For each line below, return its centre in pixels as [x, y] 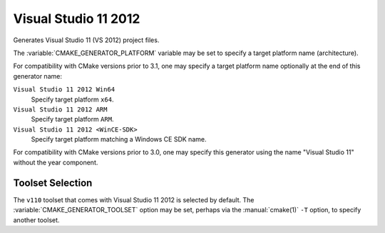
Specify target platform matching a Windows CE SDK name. [119, 139]
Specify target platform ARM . [72, 119]
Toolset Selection [53, 183]
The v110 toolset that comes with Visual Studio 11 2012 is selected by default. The [134, 199]
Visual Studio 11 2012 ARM [60, 109]
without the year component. [56, 162]
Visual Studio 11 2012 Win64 [64, 90]
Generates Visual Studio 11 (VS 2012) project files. [86, 40]
